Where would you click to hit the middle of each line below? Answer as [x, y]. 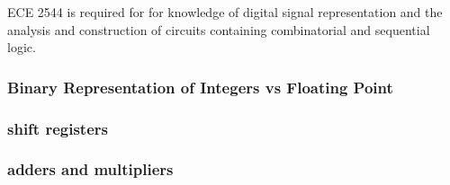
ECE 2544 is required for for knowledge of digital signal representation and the [225, 12]
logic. [22, 47]
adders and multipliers [90, 169]
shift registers [58, 128]
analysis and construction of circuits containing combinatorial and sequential [219, 29]
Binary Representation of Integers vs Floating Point [200, 87]
